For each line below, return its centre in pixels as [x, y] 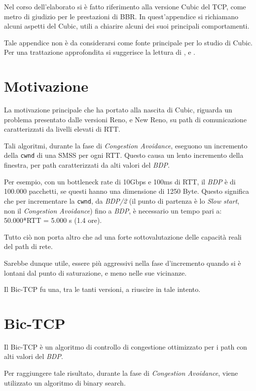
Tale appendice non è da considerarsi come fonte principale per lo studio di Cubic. [128, 42]
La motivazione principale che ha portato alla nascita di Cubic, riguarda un [118, 110]
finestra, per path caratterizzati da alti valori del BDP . [87, 165]
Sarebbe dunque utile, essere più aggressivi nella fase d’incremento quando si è [123, 263]
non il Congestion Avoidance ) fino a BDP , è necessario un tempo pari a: [113, 210]
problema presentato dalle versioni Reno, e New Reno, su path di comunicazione [125, 119]
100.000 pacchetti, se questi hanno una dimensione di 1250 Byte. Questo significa [127, 191]
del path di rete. [28, 246]
